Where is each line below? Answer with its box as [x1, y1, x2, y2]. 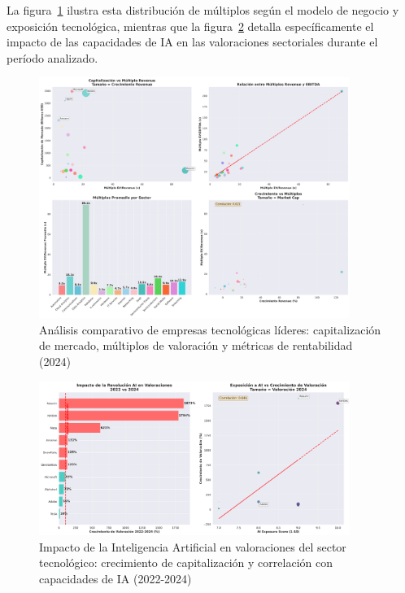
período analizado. [7, 49, 98, 66]
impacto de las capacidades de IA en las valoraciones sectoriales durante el [7, 33, 378, 50]
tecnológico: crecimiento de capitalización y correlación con [39, 554, 333, 571]
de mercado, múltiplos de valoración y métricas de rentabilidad [39, 337, 353, 354]
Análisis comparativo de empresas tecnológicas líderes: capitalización [39, 320, 381, 338]
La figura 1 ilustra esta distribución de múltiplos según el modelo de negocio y [7, 2, 399, 18]
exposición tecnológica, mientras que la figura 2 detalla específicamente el [7, 17, 374, 34]
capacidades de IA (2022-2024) [39, 570, 192, 587]
